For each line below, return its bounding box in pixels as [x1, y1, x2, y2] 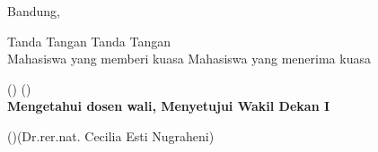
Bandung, [7, 2, 60, 20]
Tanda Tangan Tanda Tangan [7, 31, 171, 50]
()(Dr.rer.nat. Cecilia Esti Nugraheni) [7, 126, 215, 145]
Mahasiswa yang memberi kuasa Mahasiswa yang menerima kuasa [7, 49, 371, 68]
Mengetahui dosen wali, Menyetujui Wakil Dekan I [7, 97, 330, 115]
